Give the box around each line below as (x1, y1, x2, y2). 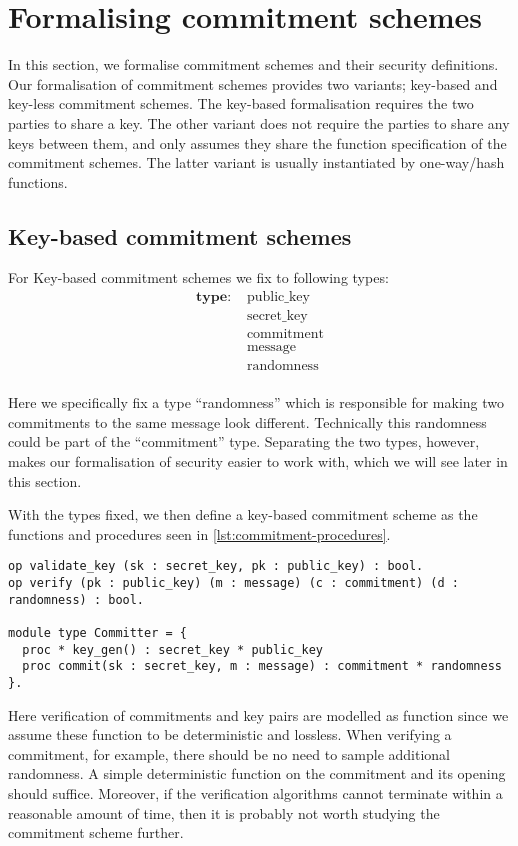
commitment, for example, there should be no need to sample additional (8, 743, 451, 764)
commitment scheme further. (8, 822, 184, 843)
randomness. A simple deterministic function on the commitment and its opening (8, 763, 506, 784)
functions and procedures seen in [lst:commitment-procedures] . (8, 523, 391, 544)
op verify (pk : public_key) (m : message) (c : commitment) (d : (8, 576, 460, 591)
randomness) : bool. (8, 592, 145, 607)
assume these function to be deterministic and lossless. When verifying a (8, 724, 452, 745)
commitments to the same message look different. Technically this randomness (8, 411, 487, 432)
